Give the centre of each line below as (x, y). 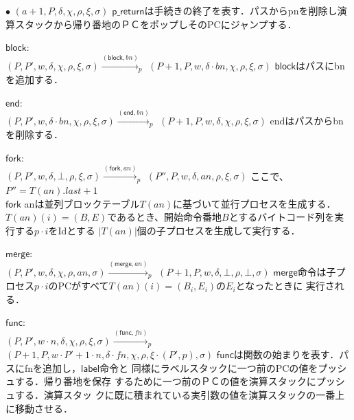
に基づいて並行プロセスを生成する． (255, 203)
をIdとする (72, 230)
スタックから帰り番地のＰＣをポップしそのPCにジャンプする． (156, 24)
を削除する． (34, 134)
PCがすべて (83, 286)
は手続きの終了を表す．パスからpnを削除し (241, 10)
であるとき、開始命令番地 (165, 217)
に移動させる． (39, 408)
